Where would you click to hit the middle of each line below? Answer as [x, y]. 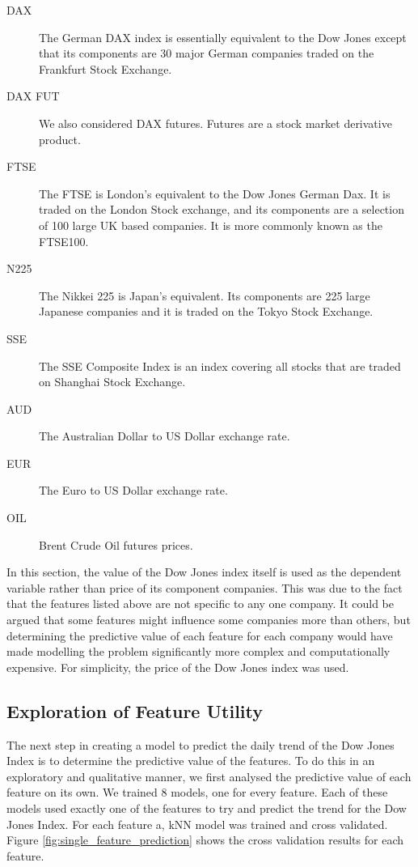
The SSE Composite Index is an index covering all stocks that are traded [220, 365]
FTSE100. [64, 241]
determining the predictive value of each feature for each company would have [200, 635]
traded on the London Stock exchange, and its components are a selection [222, 209]
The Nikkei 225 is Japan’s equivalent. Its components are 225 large [205, 295]
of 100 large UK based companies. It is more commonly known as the [211, 225]
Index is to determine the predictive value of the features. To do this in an [191, 761]
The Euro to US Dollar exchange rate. [133, 490]
